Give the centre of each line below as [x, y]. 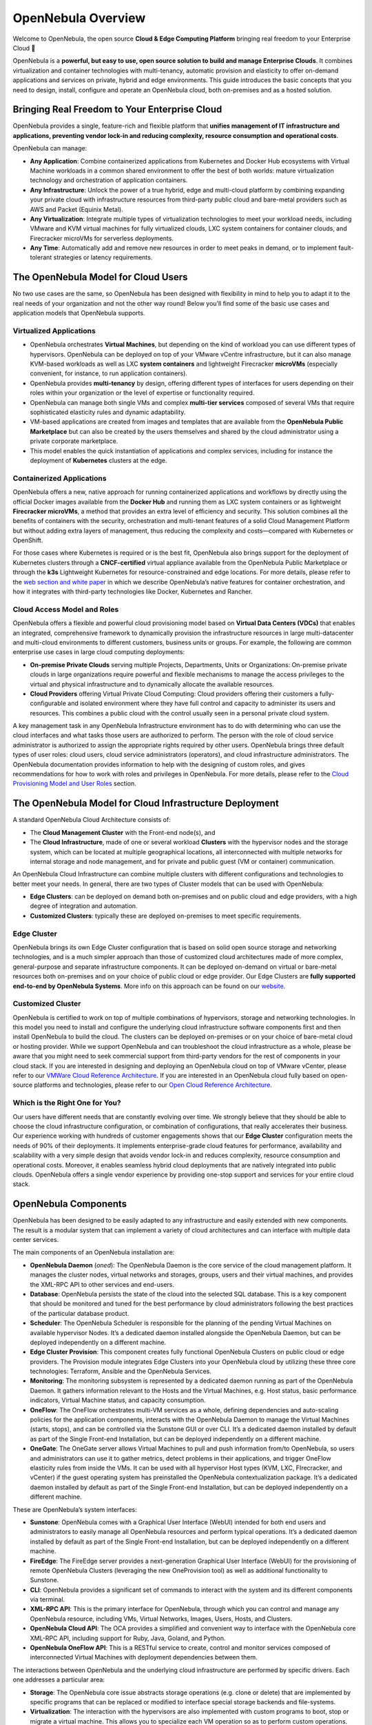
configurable [48, 703]
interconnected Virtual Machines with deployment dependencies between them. [144, 1657]
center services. [36, 1240]
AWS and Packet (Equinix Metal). [76, 209]
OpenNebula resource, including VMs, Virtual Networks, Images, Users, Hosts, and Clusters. [161, 1619]
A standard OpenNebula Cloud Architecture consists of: [92, 820]
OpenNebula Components [70, 1204]
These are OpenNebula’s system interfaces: [75, 1509]
